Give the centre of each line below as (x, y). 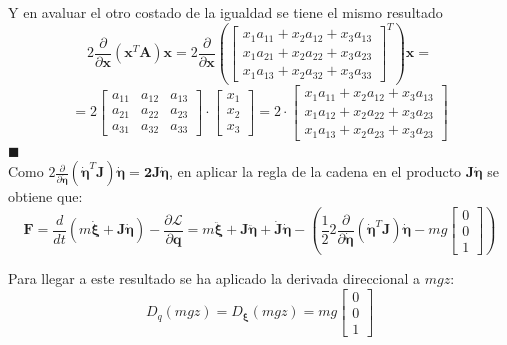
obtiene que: (45, 196)
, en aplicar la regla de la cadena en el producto (315, 171)
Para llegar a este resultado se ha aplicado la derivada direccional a (214, 277)
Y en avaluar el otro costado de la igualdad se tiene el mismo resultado (225, 12)
